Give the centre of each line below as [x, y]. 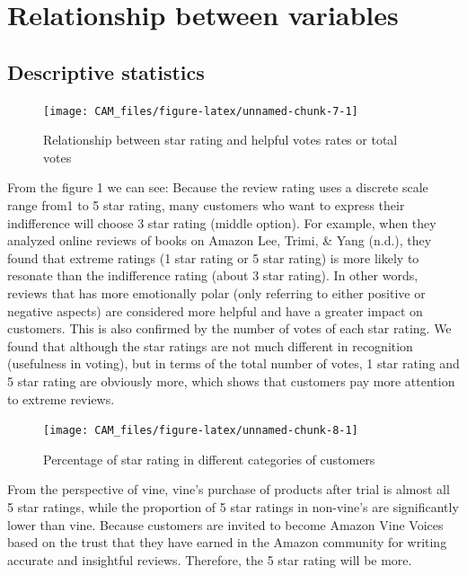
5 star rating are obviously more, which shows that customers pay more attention [231, 380]
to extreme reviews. [61, 398]
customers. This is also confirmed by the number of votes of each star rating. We [229, 328]
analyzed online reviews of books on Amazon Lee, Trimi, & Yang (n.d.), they [220, 240]
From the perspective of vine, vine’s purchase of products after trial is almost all [229, 489]
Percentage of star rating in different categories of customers [209, 459]
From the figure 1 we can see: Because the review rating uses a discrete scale [218, 187]
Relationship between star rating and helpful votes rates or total [220, 140]
